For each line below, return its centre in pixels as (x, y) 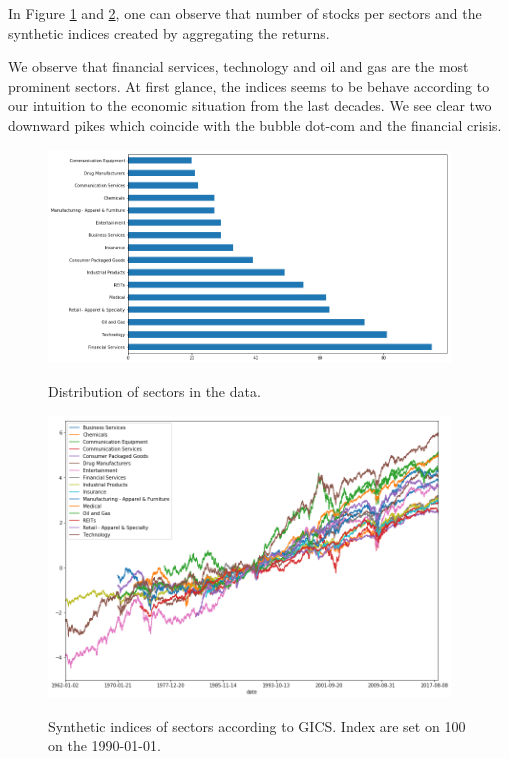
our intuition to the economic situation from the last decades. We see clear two (250, 105)
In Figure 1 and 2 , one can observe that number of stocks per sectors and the (245, 13)
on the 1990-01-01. (104, 745)
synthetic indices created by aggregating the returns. (169, 32)
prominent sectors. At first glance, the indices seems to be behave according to (249, 85)
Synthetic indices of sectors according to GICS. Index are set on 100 (257, 725)
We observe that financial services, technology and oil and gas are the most (238, 66)
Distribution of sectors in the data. (154, 391)
